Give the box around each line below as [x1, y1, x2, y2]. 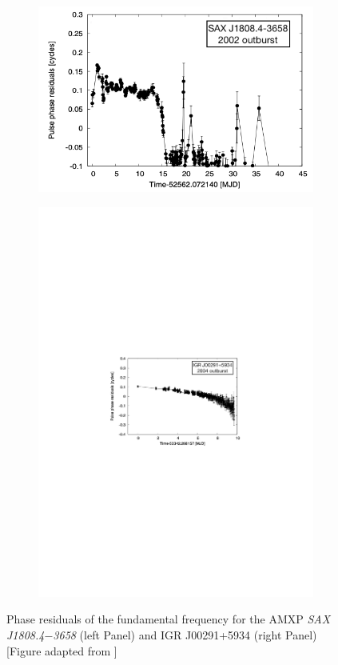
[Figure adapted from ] [6, 642, 117, 659]
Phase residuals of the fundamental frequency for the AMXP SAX [6, 611, 331, 627]
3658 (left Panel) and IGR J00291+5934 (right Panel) [53, 626, 317, 643]
